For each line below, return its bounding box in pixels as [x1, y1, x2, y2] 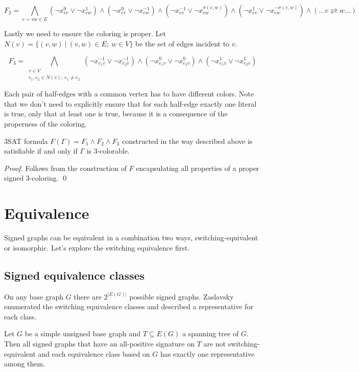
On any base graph [4, 291, 64, 302]
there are [74, 291, 102, 302]
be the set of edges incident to [135, 38, 230, 48]
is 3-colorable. [86, 145, 130, 156]
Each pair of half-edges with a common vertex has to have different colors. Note [4, 88, 254, 99]
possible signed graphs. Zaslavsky [129, 291, 234, 302]
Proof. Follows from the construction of [4, 162, 127, 173]
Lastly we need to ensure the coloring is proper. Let [4, 28, 166, 39]
